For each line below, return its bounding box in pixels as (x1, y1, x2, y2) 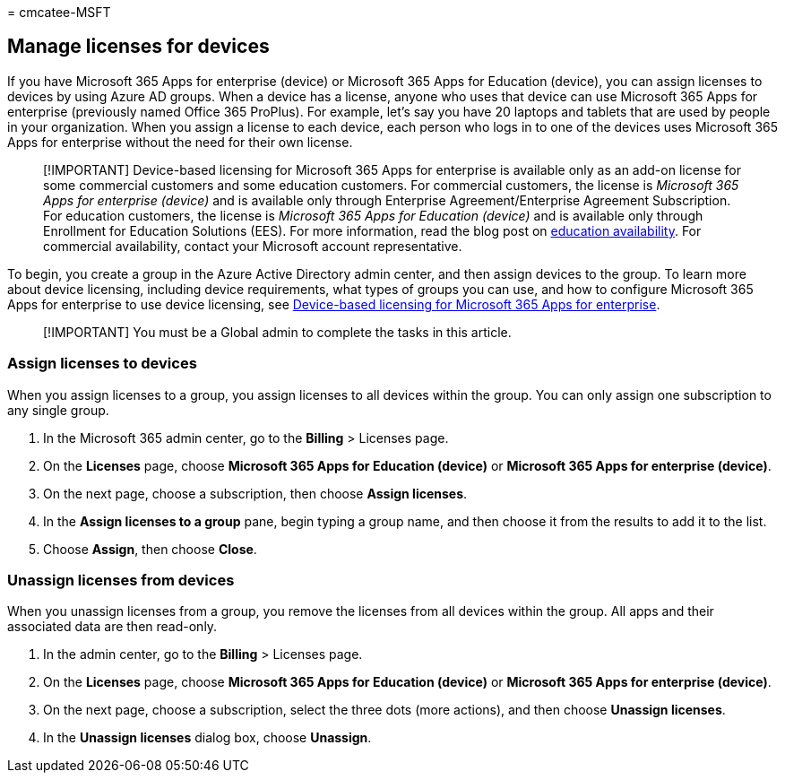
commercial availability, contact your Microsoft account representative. (43, 238, 462, 254)
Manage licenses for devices (7, 35, 270, 58)
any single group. (7, 402, 109, 418)
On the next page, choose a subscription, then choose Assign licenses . (43, 485, 468, 501)
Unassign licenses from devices (7, 570, 235, 589)
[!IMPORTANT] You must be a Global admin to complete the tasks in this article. (43, 324, 512, 340)
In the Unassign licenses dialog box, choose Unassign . (43, 730, 372, 746)
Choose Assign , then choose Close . (43, 541, 257, 557)
